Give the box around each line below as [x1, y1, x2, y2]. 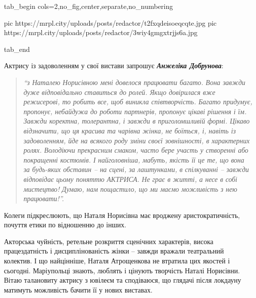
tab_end [4, 43, 30, 54]
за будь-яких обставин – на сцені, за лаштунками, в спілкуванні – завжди [23, 164, 249, 174]
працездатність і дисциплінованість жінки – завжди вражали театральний [4, 246, 224, 256]
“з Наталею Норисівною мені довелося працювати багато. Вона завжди [23, 77, 246, 87]
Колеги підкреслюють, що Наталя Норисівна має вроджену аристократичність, [4, 210, 240, 220]
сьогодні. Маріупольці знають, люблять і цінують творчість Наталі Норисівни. [4, 265, 240, 275]
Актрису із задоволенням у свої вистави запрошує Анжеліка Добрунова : [4, 60, 223, 71]
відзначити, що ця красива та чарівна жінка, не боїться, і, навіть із [23, 125, 236, 135]
